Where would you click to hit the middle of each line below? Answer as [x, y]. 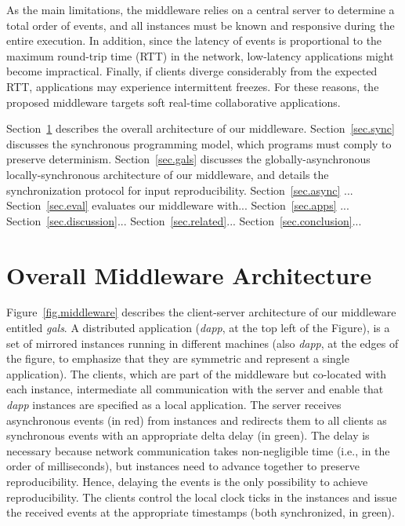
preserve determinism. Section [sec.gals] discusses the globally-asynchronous [188, 159]
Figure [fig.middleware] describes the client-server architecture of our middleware [201, 312]
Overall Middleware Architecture [189, 274]
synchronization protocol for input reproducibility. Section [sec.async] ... [180, 190]
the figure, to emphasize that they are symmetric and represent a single [178, 358]
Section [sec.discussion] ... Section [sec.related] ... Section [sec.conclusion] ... [184, 220]
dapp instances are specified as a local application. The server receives [174, 404]
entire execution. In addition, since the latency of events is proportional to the [194, 40]
